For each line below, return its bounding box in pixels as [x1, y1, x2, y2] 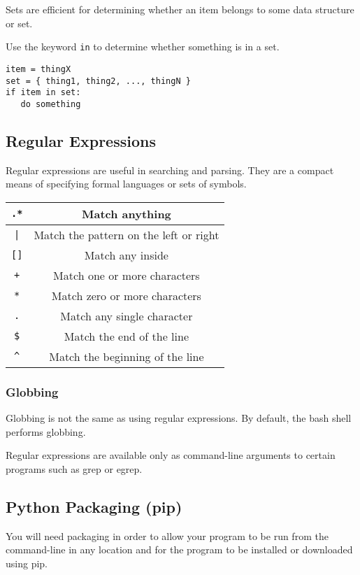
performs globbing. [6, 424, 86, 439]
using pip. [6, 555, 48, 570]
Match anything [81, 205, 171, 222]
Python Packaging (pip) [6, 495, 182, 517]
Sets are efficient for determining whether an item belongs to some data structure [6, 2, 354, 16]
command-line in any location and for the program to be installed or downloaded [6, 542, 353, 557]
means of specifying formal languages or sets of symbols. [6, 176, 247, 191]
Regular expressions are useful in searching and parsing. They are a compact [6, 162, 334, 177]
